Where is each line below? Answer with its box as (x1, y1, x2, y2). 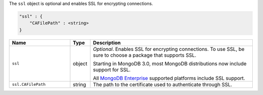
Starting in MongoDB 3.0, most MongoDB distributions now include (93, 60, 247, 67)
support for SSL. (93, 66, 131, 73)
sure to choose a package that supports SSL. (93, 51, 197, 58)
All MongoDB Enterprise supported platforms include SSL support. (93, 75, 245, 81)
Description (93, 39, 121, 46)
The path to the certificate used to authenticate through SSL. (93, 81, 232, 88)
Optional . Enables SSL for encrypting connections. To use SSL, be (93, 46, 244, 52)
